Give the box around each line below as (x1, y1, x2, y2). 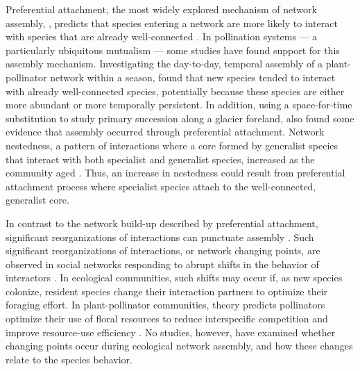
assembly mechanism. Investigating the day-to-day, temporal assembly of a (6, 56, 323, 71)
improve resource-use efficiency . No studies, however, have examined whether (6, 324, 336, 339)
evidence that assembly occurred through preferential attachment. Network (6, 124, 325, 139)
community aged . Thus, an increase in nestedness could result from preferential (6, 165, 345, 180)
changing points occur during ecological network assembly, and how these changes (6, 338, 353, 353)
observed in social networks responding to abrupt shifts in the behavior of (6, 256, 319, 271)
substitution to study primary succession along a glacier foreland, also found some (6, 110, 354, 125)
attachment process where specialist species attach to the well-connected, (6, 179, 316, 193)
